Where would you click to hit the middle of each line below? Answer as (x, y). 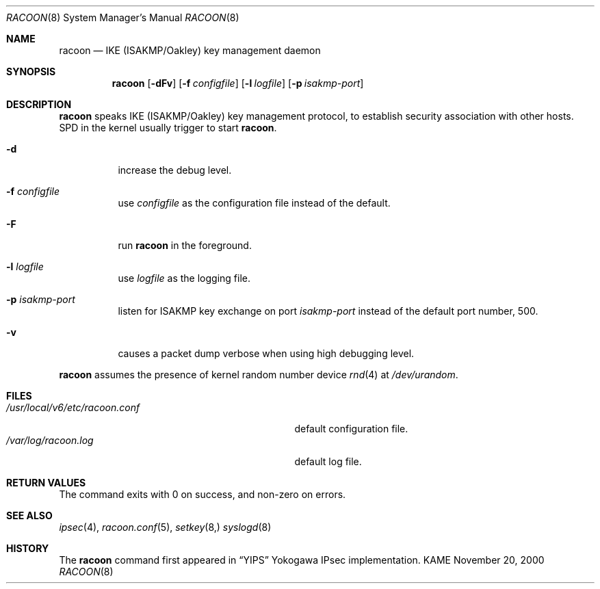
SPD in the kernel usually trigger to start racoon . (168, 128)
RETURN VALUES (46, 483)
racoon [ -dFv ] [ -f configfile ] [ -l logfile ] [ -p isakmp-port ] (238, 83)
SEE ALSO (29, 515)
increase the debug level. (175, 170)
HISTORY (28, 548)
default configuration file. (351, 429)
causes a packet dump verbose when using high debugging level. (266, 353)
